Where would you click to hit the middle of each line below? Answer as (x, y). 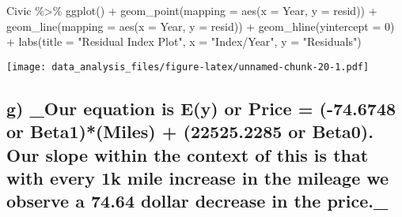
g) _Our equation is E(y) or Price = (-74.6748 (201, 108)
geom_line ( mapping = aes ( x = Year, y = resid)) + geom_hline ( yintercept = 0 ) (201, 26)
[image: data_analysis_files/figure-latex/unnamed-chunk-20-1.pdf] (188, 67)
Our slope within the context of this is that (188, 154)
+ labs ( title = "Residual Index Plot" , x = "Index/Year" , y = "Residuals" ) (184, 41)
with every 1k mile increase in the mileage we (198, 178)
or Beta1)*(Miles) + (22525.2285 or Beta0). (190, 131)
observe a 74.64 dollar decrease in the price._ (197, 201)
